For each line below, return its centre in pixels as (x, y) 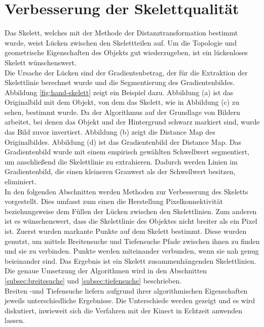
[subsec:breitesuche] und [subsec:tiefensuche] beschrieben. (93, 280)
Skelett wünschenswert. (41, 62)
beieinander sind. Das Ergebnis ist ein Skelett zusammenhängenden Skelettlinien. (130, 260)
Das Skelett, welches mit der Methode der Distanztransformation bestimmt (121, 33)
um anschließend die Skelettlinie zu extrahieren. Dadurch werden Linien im (121, 161)
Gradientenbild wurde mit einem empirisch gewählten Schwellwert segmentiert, (127, 152)
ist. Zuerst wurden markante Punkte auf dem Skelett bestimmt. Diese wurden (126, 231)
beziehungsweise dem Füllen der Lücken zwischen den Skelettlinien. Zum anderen (131, 211)
